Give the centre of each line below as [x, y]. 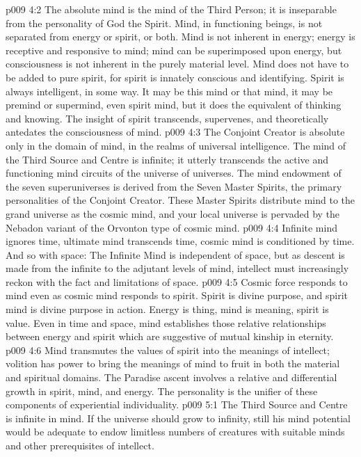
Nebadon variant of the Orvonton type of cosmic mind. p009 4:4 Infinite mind [171, 227]
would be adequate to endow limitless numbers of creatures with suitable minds [175, 432]
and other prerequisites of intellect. [80, 445]
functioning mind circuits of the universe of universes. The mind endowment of [174, 173]
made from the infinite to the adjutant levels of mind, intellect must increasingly [177, 268]
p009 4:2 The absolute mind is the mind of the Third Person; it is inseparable [171, 9]
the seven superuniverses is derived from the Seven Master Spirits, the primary [174, 186]
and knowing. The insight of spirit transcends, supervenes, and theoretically [167, 118]
